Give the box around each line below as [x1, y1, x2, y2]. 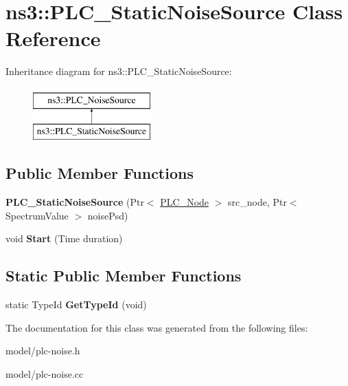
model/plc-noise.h [5, 343, 80, 358]
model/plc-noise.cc [5, 367, 84, 381]
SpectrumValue [5, 208, 69, 222]
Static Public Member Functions [5, 265, 242, 286]
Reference [5, 24, 101, 52]
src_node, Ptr [228, 195, 287, 209]
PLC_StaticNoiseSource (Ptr [5, 195, 144, 209]
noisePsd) [87, 208, 128, 222]
